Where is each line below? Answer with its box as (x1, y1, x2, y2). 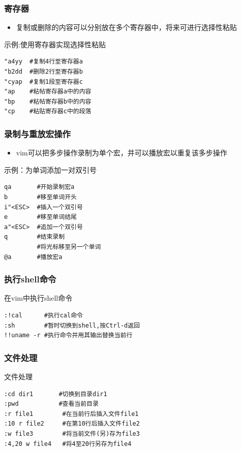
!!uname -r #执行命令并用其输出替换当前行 (4, 332, 133, 339)
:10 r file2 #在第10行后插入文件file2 (4, 420, 140, 428)
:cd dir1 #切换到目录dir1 (4, 390, 107, 398)
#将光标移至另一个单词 (37, 243, 101, 250)
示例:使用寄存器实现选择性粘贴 (4, 39, 106, 49)
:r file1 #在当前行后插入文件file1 (4, 410, 139, 417)
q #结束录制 (4, 233, 65, 241)
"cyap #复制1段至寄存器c (4, 78, 83, 85)
